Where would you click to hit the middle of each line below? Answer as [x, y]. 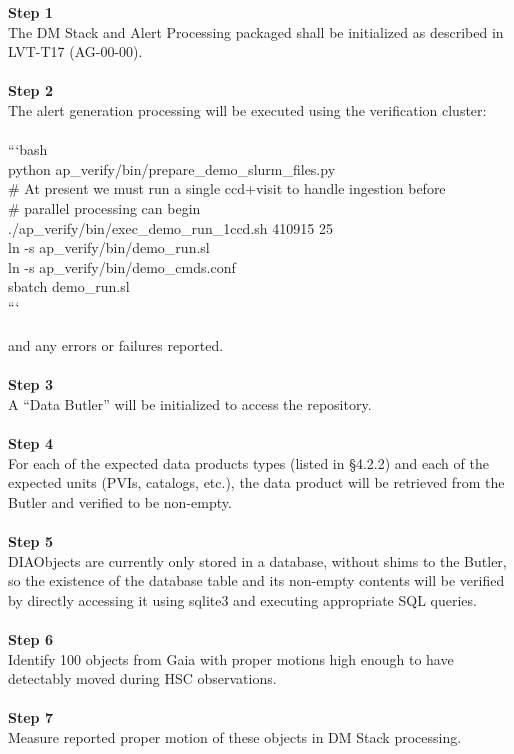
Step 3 [30, 384]
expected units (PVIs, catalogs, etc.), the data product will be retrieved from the [256, 482]
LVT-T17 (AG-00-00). [75, 51]
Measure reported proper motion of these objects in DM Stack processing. [235, 736]
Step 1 [30, 12]
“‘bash [28, 149]
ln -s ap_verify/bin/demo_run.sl [109, 247]
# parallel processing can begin [104, 207]
